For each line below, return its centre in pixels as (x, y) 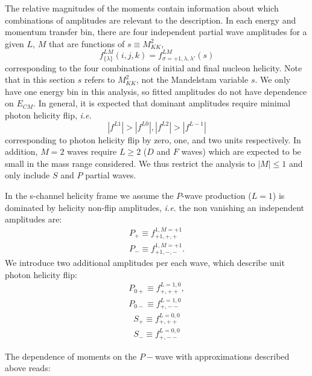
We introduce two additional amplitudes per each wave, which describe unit (145, 263)
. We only (273, 79)
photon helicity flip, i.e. (48, 115)
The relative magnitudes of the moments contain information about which (142, 8)
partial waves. (111, 175)
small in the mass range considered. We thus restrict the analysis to (130, 163)
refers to (100, 79)
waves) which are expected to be (241, 151)
